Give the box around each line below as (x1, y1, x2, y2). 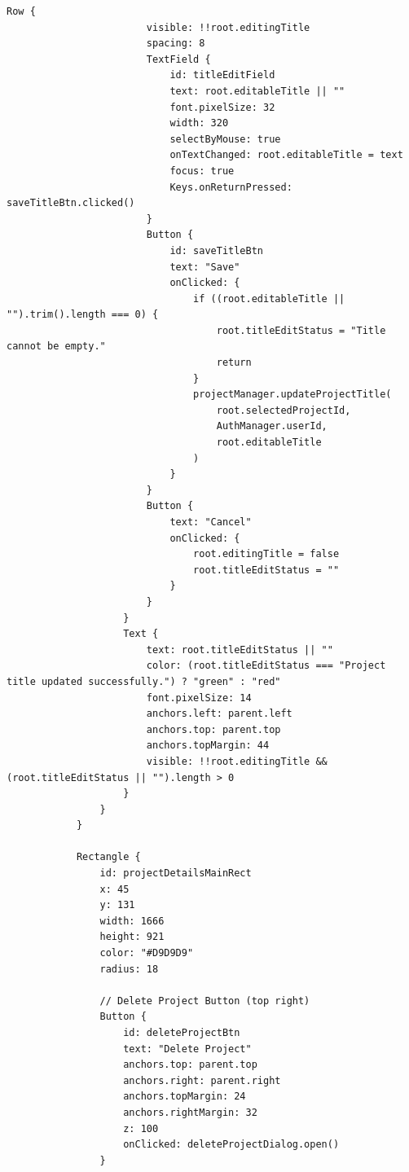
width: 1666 (99, 915, 165, 927)
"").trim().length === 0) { (7, 309, 159, 321)
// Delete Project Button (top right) (99, 994, 310, 1007)
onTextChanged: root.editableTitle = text (169, 149, 403, 161)
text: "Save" (169, 261, 240, 273)
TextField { (146, 53, 211, 65)
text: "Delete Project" (123, 1043, 252, 1055)
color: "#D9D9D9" (99, 947, 194, 959)
